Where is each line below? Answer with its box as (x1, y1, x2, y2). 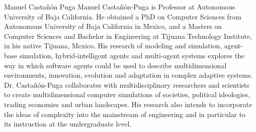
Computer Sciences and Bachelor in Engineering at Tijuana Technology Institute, (4, 30, 252, 41)
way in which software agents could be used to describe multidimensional (4, 60, 227, 70)
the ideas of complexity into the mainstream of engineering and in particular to (4, 109, 246, 119)
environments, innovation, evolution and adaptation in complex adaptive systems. (4, 70, 253, 80)
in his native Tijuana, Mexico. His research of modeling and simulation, (4, 40, 222, 51)
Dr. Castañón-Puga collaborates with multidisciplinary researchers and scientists (4, 79, 250, 90)
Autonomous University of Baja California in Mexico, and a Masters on (4, 21, 222, 31)
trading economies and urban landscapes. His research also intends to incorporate (4, 99, 252, 109)
